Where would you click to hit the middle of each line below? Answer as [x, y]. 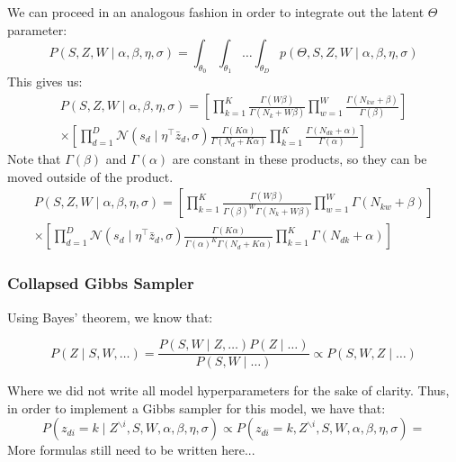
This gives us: [45, 82]
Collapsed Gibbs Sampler [101, 283]
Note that [34, 159]
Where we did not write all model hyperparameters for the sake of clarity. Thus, [228, 390]
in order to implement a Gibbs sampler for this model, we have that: [197, 408]
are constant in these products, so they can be [300, 159]
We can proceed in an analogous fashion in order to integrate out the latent [216, 12]
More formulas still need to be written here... [131, 450]
